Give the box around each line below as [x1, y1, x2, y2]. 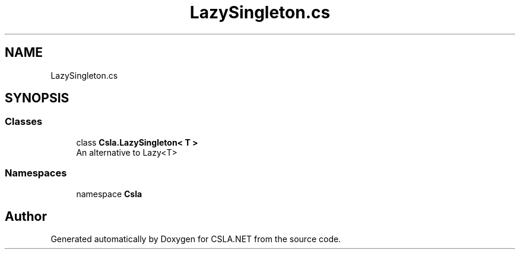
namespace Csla [76, 188, 142, 199]
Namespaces [5, 167, 67, 179]
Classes [5, 115, 43, 128]
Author [5, 208, 47, 224]
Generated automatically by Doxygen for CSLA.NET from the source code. [50, 234, 341, 245]
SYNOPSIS [5, 91, 69, 106]
